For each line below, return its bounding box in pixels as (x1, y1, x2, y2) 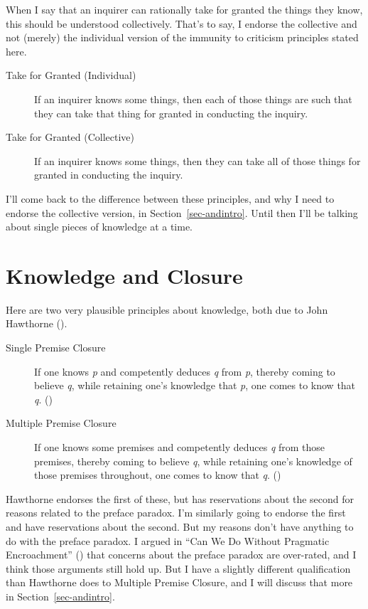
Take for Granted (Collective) (6, 129, 135, 144)
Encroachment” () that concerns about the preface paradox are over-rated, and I (6, 547, 357, 562)
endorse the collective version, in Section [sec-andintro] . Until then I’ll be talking (6, 205, 358, 220)
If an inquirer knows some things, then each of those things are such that (34, 91, 352, 106)
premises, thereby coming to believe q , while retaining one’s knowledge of (34, 453, 352, 468)
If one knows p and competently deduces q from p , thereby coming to (34, 364, 335, 378)
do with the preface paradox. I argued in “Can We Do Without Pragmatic (6, 533, 330, 548)
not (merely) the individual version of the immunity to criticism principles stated (6, 30, 359, 45)
